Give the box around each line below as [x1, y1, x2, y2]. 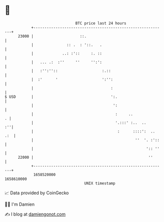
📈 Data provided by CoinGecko [4, 190, 69, 196]
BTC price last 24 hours [75, 21, 126, 26]
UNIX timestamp [84, 180, 116, 186]
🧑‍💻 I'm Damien [4, 201, 35, 207]
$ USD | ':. [4, 94, 118, 99]
